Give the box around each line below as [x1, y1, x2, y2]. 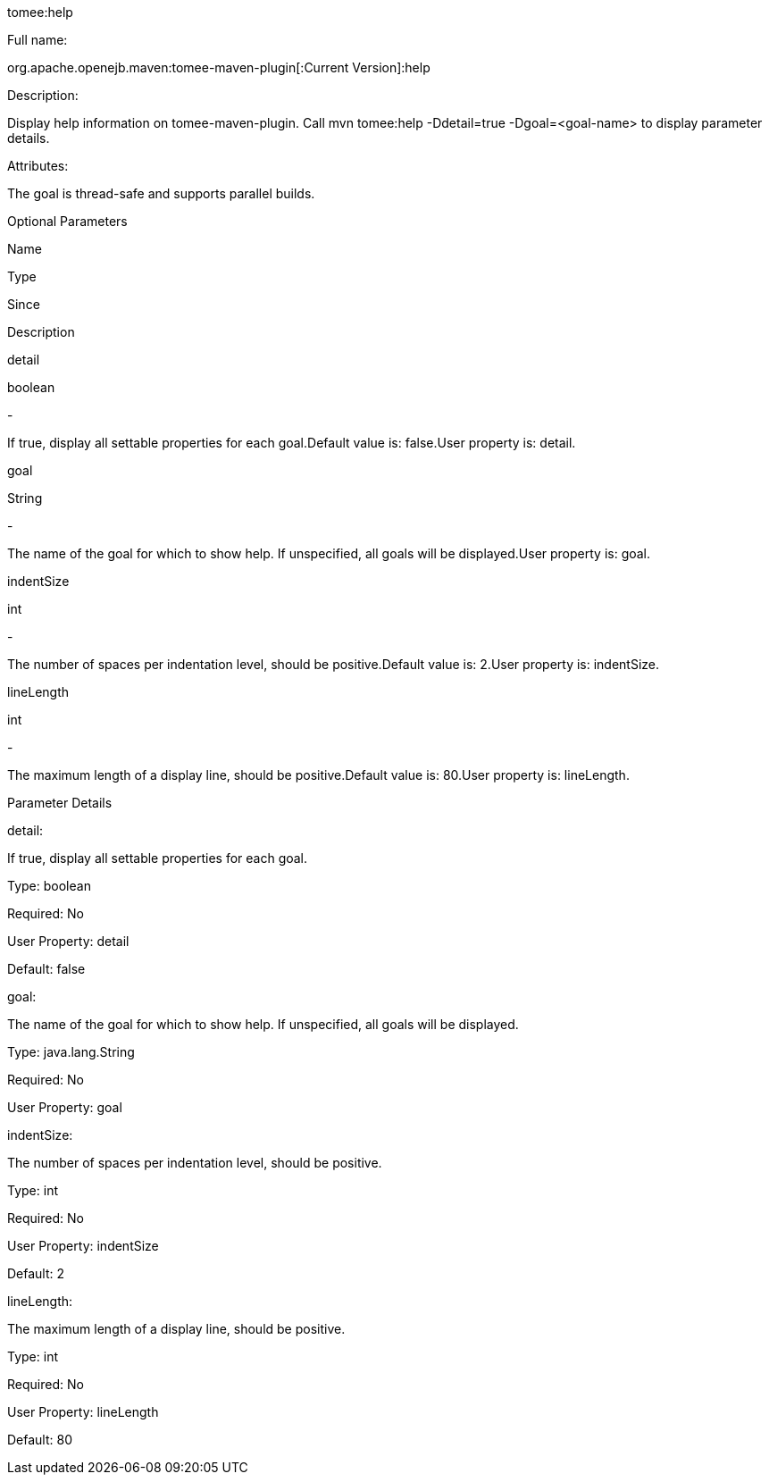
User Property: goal [7, 1100, 122, 1115]
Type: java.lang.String [7, 1044, 135, 1059]
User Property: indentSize [7, 1238, 159, 1253]
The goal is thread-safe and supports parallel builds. [7, 186, 315, 201]
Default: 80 [7, 1432, 73, 1447]
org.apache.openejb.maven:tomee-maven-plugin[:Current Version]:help [7, 60, 430, 75]
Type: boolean [7, 878, 91, 893]
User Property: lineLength [7, 1404, 159, 1419]
